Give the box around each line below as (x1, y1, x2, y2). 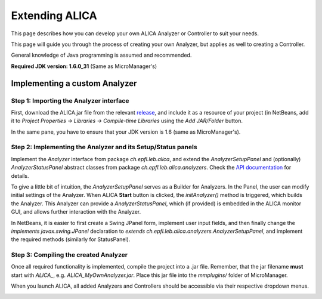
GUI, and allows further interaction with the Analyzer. (11, 208, 141, 215)
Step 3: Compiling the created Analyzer (11, 251, 128, 259)
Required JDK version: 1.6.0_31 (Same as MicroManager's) (11, 63, 157, 70)
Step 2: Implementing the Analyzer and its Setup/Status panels (11, 143, 197, 152)
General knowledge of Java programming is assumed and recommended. (11, 51, 192, 59)
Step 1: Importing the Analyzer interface (11, 96, 129, 104)
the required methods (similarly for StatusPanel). (11, 236, 131, 243)
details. (11, 172, 29, 179)
